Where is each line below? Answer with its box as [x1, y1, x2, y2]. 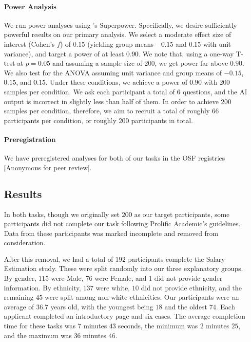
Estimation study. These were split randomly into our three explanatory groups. [4, 263, 243, 273]
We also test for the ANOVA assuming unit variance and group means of [4, 67, 222, 77]
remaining [4, 292, 34, 302]
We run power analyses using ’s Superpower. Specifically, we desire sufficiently [4, 19, 237, 30]
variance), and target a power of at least [4, 48, 124, 58]
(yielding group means [87, 38, 154, 49]
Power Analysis [4, 1, 57, 11]
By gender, [4, 273, 37, 283]
